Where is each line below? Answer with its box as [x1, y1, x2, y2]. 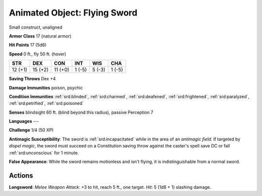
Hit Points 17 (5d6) [9, 42, 47, 48]
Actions [9, 171, 33, 179]
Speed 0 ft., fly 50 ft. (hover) [9, 51, 66, 57]
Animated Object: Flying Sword [9, 7, 138, 18]
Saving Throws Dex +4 [9, 76, 56, 82]
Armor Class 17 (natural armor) [9, 33, 72, 39]
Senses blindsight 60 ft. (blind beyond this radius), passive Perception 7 [9, 109, 153, 115]
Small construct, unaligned [9, 24, 63, 30]
